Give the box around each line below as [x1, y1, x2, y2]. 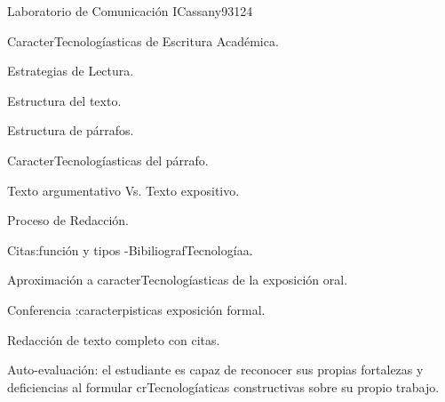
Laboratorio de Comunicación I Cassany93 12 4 [7, 2, 253, 20]
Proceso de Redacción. [7, 211, 129, 229]
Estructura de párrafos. [7, 121, 134, 140]
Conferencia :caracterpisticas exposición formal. [7, 300, 266, 318]
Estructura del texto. [7, 91, 122, 109]
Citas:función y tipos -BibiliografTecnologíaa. [7, 240, 253, 259]
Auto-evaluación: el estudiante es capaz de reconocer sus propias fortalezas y [7, 360, 424, 379]
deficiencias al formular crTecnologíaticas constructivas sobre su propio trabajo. [7, 377, 440, 396]
